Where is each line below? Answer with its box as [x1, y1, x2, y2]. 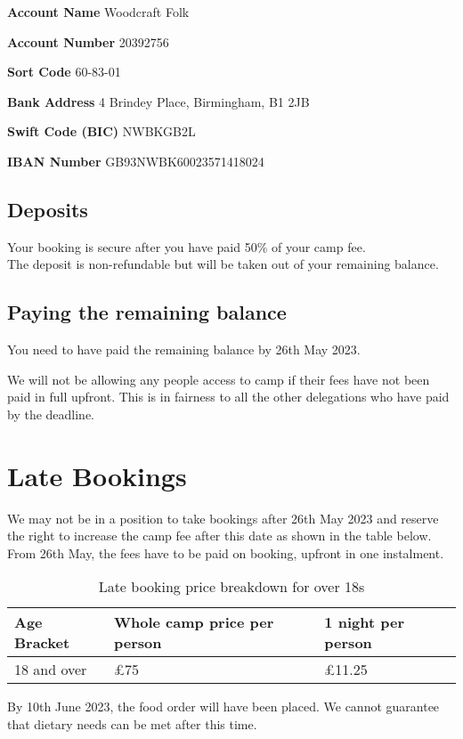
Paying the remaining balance [7, 298, 287, 326]
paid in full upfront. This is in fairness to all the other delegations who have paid [7, 387, 450, 406]
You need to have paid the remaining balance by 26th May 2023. [7, 340, 361, 359]
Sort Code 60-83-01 [7, 62, 121, 81]
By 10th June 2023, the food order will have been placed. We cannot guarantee [7, 697, 440, 716]
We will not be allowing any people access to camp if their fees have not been [7, 369, 430, 388]
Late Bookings [7, 457, 187, 493]
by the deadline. [7, 404, 95, 423]
